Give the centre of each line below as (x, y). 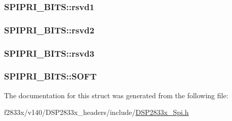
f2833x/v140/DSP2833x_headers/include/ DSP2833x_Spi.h (96, 112)
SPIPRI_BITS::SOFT (50, 76)
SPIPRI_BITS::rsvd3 (49, 53)
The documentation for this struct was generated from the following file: (116, 95)
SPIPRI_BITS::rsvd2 (49, 30)
